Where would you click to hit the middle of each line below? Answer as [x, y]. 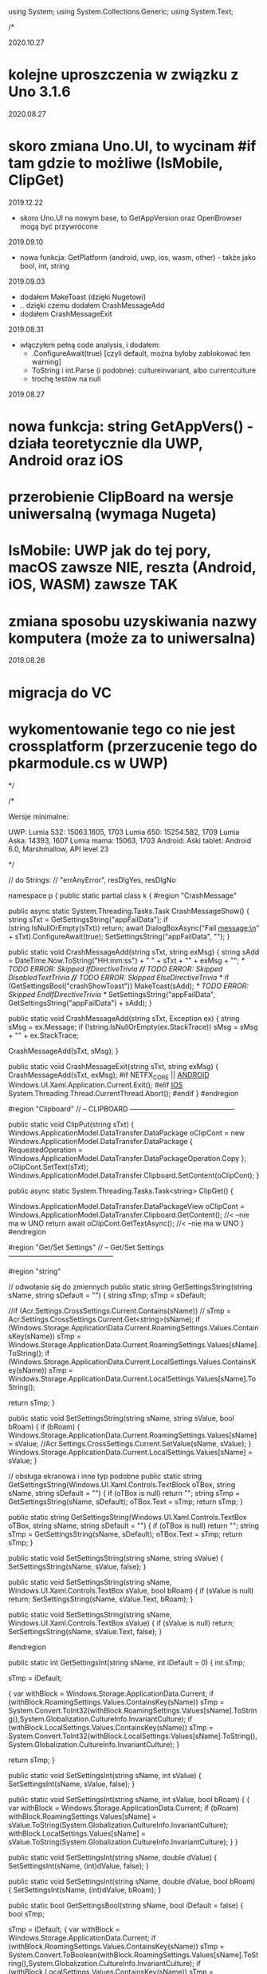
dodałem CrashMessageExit [66, 313]
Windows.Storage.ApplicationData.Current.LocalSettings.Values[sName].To [132, 1379]
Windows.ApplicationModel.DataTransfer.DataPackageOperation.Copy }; [128, 1158]
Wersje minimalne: [39, 816]
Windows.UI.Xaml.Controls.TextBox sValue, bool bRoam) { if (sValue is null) [131, 1591]
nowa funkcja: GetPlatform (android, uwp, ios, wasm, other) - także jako [138, 257]
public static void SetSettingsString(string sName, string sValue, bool [122, 1418]
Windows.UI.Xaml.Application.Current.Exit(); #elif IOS [96, 1085]
